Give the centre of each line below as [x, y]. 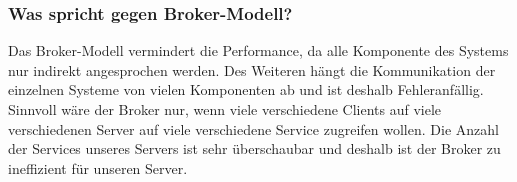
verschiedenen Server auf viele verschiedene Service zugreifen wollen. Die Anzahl [253, 128]
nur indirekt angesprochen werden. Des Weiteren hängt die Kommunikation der [252, 69]
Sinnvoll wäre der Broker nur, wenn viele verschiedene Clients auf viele [225, 109]
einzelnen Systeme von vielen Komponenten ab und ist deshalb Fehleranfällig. [246, 89]
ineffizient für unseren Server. [98, 167]
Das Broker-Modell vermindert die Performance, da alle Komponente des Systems [258, 50]
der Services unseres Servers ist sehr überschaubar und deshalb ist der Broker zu [254, 148]
